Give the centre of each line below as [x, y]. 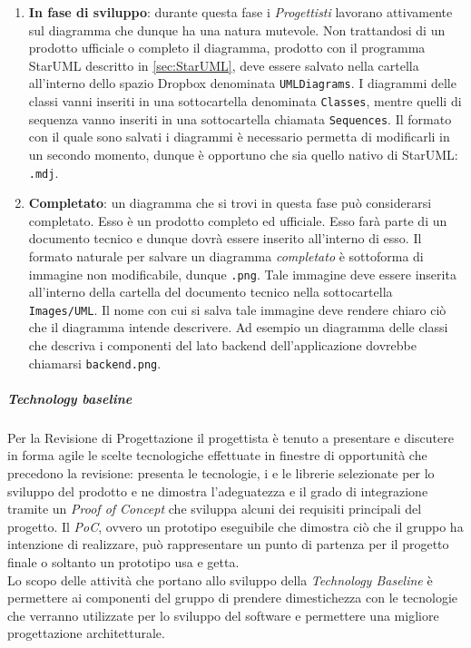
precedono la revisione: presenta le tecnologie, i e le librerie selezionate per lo [221, 473]
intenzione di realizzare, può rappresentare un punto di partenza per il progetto [228, 544]
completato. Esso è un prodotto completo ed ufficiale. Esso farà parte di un [238, 220]
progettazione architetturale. [86, 633]
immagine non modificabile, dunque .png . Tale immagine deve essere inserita [242, 274]
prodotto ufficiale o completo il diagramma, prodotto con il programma [227, 48]
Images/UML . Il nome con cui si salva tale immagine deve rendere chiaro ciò [237, 309]
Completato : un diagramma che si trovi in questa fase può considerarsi [230, 203]
